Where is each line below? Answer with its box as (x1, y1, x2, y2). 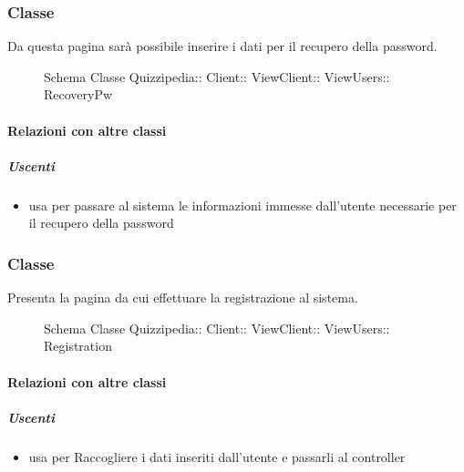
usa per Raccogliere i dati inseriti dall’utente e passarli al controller (28, 446, 406, 466)
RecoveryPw (44, 85, 113, 104)
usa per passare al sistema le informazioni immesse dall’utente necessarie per (28, 195, 457, 214)
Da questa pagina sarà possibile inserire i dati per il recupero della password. (7, 36, 438, 56)
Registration (44, 336, 112, 355)
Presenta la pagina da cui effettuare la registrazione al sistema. (7, 288, 358, 307)
